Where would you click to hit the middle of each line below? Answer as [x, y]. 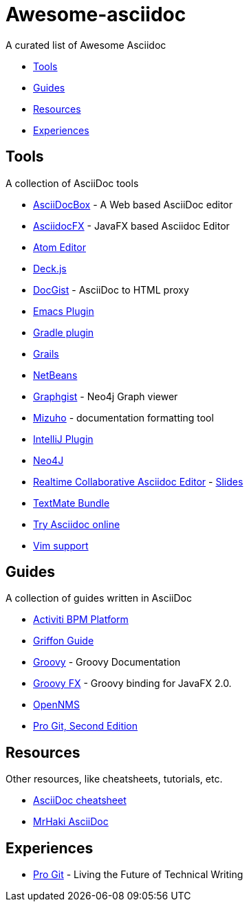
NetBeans [55, 375]
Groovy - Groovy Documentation [107, 662]
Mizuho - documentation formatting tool [123, 417]
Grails [46, 353]
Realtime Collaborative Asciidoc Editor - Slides [138, 481]
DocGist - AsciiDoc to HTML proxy [111, 289]
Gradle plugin [64, 332]
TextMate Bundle [72, 503]
